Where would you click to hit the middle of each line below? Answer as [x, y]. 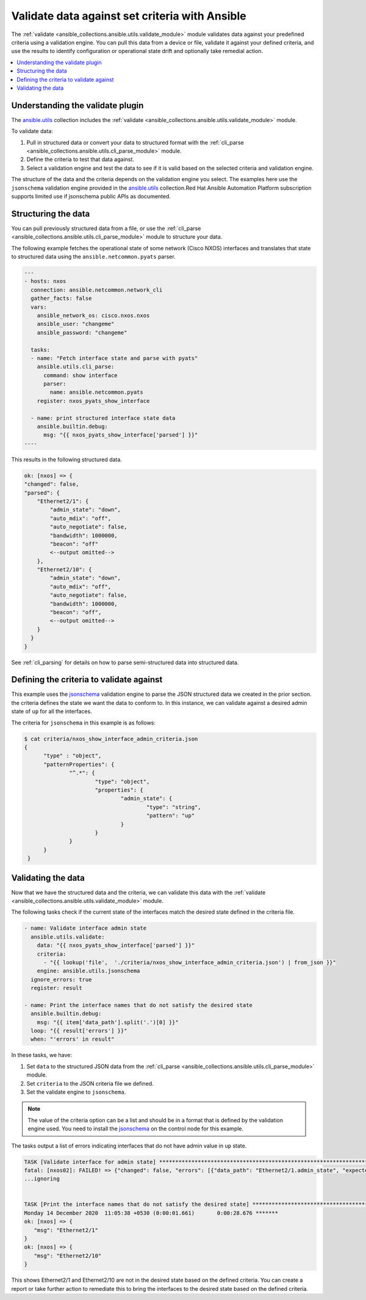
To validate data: [32, 131]
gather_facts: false [61, 298]
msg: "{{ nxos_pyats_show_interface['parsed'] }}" [121, 435]
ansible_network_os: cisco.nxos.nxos [93, 315]
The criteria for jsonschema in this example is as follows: [83, 723]
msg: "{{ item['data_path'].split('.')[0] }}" [108, 1022]
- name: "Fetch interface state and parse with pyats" [114, 358]
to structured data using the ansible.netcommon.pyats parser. [94, 257]
